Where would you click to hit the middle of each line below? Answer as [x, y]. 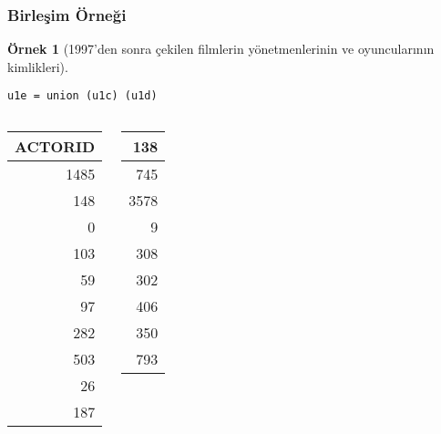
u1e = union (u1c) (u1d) [82, 96]
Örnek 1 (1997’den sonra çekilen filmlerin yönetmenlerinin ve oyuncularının [221, 49]
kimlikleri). [38, 66]
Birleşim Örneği [67, 14]
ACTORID [55, 147]
